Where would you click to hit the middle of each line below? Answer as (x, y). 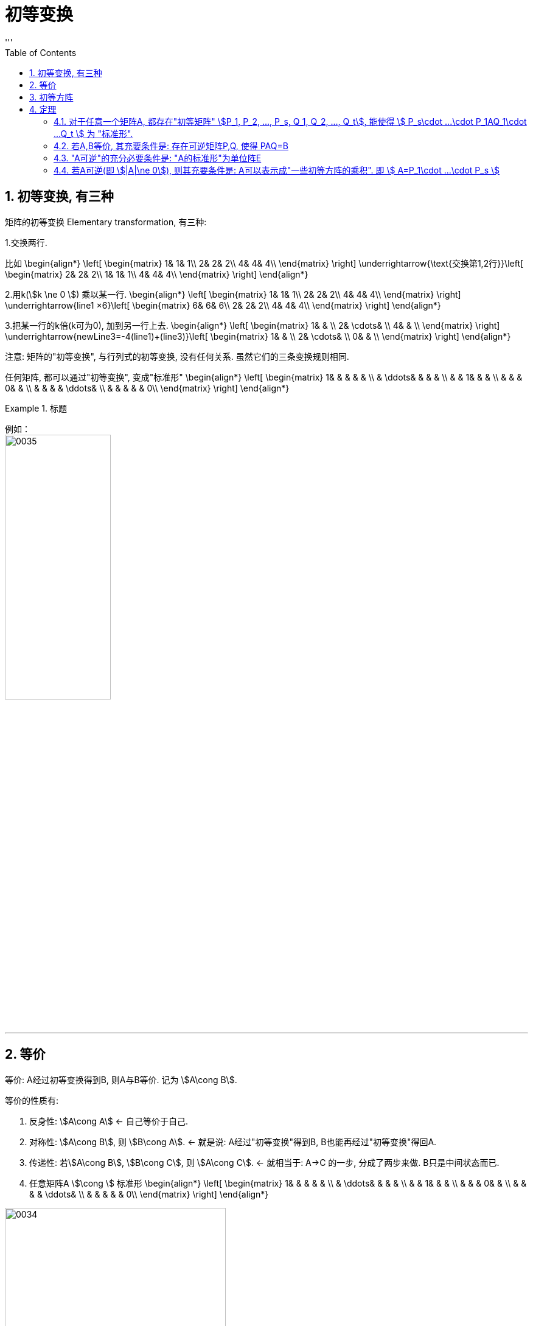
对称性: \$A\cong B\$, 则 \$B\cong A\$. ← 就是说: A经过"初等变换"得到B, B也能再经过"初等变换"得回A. (233, 1142)
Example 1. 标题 (36, 408)
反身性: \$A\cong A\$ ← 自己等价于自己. (109, 1121)
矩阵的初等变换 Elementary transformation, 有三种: (106, 222)
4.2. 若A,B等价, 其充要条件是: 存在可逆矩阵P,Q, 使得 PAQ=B (171, 146)
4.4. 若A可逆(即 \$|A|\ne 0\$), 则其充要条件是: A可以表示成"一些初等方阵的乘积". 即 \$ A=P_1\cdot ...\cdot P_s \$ (277, 170)
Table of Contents (41, 52)
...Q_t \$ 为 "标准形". (93, 133)
